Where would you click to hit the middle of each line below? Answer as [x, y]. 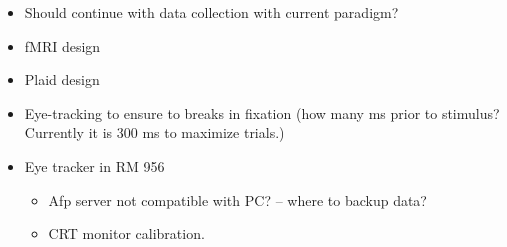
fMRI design [62, 45]
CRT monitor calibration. [126, 233]
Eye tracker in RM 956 [94, 165]
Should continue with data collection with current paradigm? [211, 12]
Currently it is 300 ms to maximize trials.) [154, 132]
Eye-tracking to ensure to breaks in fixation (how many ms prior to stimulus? [262, 112]
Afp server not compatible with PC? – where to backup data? [237, 199]
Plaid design [62, 79]
